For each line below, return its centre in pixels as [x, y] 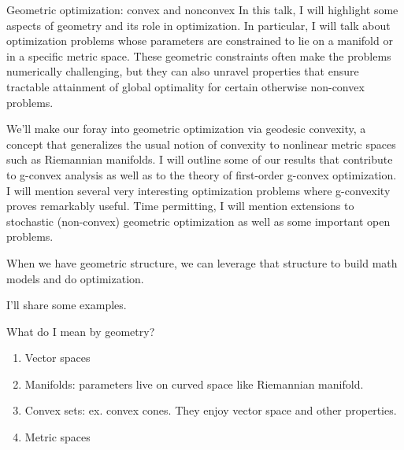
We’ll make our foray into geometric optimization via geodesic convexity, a [186, 129]
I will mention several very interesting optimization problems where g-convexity [198, 190]
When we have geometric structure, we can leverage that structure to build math [202, 262]
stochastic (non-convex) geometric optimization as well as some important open [198, 221]
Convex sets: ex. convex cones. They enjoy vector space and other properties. [211, 410]
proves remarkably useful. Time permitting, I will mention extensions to [180, 206]
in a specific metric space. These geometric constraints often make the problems [199, 55]
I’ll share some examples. [67, 305]
